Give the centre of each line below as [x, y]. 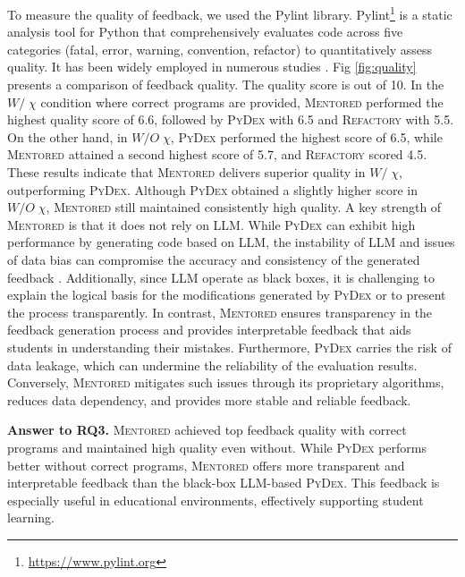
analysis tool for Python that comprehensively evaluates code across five [205, 32]
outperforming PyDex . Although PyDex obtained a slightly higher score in [212, 189]
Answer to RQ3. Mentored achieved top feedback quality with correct [207, 430]
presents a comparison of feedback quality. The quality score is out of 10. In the [226, 85]
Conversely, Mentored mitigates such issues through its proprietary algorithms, [226, 382]
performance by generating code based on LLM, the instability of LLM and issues [231, 242]
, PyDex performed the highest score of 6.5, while [306, 136]
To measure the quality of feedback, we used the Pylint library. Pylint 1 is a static [230, 13]
